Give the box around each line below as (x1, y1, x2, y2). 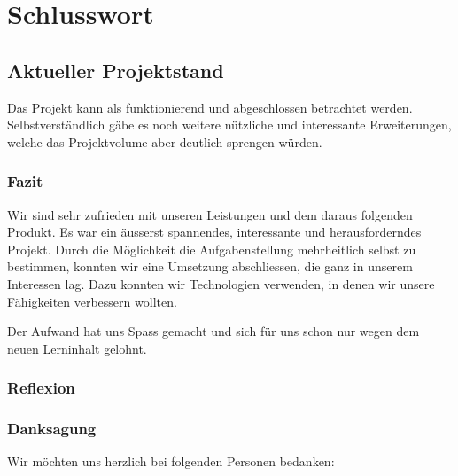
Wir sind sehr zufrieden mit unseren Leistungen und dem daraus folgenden (7, 205, 413, 223)
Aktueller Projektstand (7, 56, 224, 83)
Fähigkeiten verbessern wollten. (7, 292, 177, 310)
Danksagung (7, 417, 97, 440)
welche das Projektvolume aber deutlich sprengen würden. (7, 132, 322, 151)
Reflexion (7, 377, 75, 399)
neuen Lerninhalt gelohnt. (7, 339, 147, 357)
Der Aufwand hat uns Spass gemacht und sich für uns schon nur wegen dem (7, 322, 420, 340)
